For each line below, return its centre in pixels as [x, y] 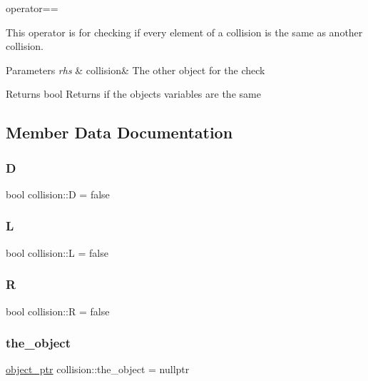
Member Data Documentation [119, 132]
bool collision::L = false [57, 252]
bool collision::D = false [58, 194]
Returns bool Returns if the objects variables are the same [133, 94]
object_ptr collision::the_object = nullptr [98, 369]
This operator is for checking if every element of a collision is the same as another [184, 32]
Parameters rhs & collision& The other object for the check [136, 70]
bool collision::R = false [58, 311]
